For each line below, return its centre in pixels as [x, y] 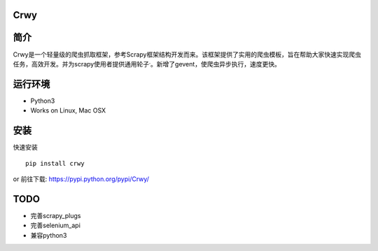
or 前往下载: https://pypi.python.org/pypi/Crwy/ [81, 179]
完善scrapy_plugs [56, 215]
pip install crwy [55, 163]
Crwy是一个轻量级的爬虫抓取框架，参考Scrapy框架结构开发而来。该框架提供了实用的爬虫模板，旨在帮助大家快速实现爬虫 [187, 54]
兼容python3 [49, 235]
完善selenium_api [55, 225]
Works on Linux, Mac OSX [68, 110]
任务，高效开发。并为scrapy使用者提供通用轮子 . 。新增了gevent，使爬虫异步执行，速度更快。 [147, 63]
